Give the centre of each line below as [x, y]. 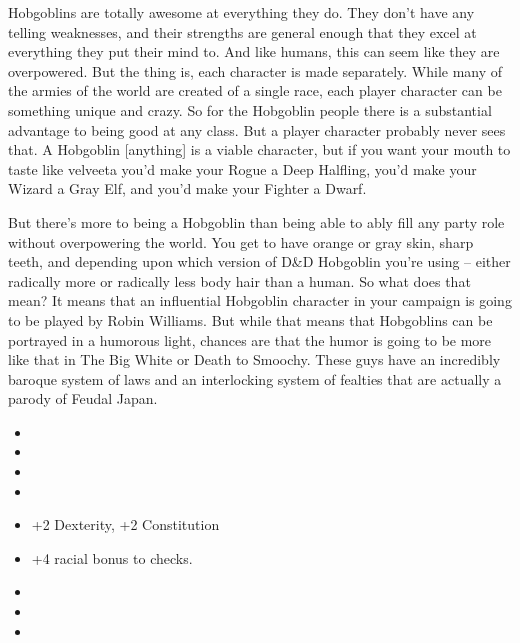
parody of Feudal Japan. [83, 398]
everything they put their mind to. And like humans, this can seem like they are [254, 51]
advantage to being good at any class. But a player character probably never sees [257, 129]
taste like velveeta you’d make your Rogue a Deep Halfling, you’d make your [242, 168]
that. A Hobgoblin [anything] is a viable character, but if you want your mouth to [259, 149]
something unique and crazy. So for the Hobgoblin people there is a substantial [250, 109]
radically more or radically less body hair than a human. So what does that [239, 280]
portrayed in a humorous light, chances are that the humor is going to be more [250, 339]
